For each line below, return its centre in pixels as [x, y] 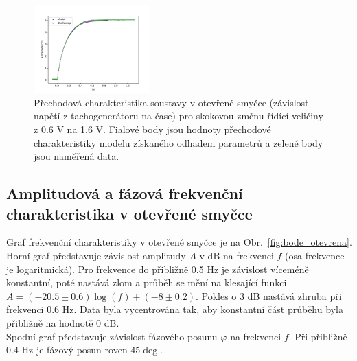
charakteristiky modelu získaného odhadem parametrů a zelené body [178, 142]
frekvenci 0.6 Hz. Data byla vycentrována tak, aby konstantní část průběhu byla [175, 309]
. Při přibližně [318, 336]
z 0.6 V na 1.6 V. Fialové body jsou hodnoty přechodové [152, 129]
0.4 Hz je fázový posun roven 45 [73, 350]
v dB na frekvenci [237, 255]
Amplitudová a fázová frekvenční [125, 193]
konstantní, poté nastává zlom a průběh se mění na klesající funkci [147, 282]
